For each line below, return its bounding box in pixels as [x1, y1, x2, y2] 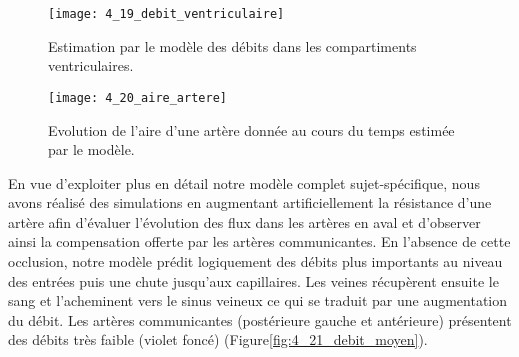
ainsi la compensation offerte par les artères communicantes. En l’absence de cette [8, 231, 511, 252]
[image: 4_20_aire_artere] [48, 90, 227, 105]
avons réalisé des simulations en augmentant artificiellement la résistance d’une [8, 192, 492, 213]
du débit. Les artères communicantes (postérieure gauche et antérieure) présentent [8, 309, 512, 330]
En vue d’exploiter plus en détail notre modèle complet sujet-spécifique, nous [8, 172, 480, 193]
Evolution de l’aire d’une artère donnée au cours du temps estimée [48, 119, 455, 140]
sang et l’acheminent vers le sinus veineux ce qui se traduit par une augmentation [8, 290, 508, 311]
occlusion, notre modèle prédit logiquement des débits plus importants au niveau [8, 251, 503, 272]
